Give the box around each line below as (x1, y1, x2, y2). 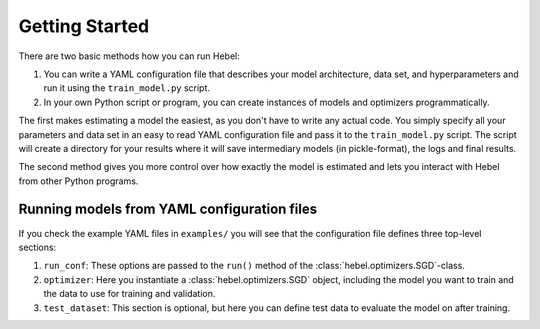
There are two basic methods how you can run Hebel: (18, 50, 240, 62)
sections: (18, 241, 57, 253)
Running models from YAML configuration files (18, 201, 318, 218)
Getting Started (18, 15, 150, 37)
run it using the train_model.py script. (43, 82, 210, 94)
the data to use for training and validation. (43, 288, 216, 300)
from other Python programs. (18, 175, 139, 187)
